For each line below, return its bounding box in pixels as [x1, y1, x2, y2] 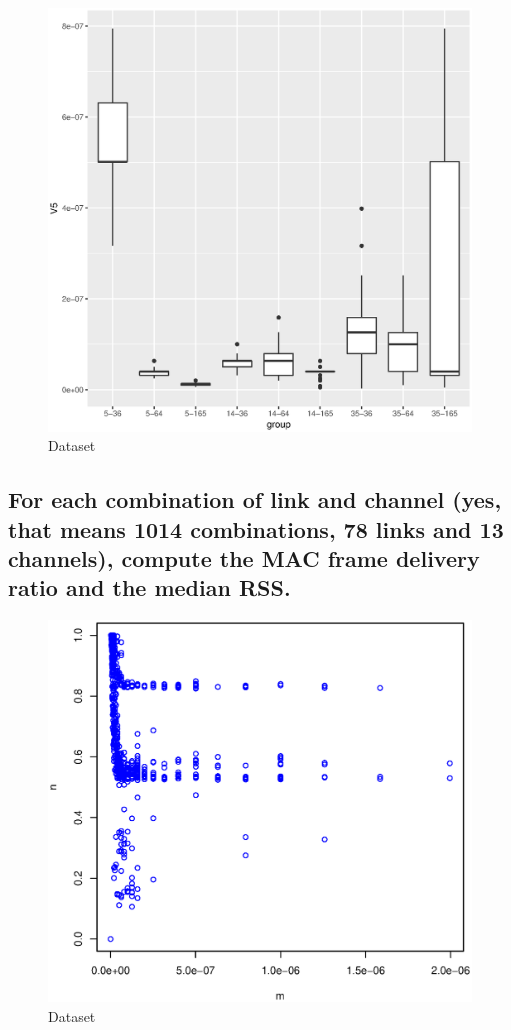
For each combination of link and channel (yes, [8, 484, 502, 515]
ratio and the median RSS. [8, 572, 291, 603]
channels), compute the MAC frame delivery [8, 542, 480, 573]
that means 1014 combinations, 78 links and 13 [8, 513, 504, 544]
